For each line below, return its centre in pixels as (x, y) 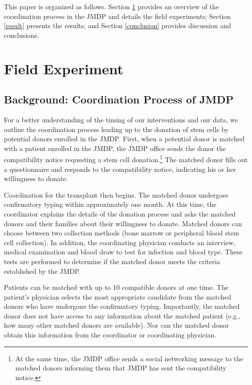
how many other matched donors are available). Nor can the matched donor (117, 325)
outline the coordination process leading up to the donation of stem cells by (116, 129)
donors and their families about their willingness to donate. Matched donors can (123, 223)
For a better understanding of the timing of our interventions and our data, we (121, 119)
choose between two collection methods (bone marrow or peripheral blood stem (122, 233)
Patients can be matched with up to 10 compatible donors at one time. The (116, 287)
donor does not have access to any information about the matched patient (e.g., (122, 315)
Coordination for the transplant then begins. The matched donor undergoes (116, 194)
